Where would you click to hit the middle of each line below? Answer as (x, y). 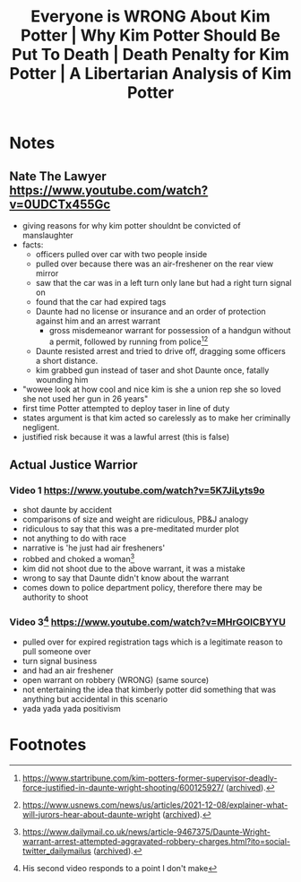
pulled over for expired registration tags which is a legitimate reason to (153, 642)
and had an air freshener (68, 670)
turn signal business (60, 661)
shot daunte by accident (67, 510)
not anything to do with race (74, 539)
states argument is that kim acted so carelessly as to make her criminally (156, 418)
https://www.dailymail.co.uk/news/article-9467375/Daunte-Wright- (146, 832)
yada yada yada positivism (71, 708)
